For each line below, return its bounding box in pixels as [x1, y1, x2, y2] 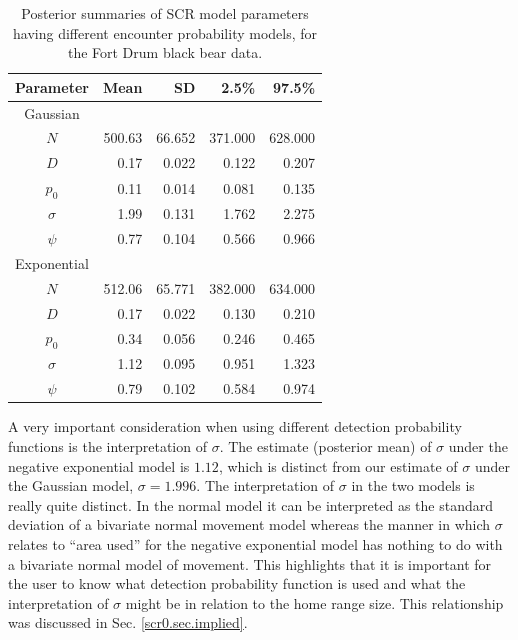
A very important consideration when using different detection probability [8, 416, 462, 437]
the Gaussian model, [8, 475, 134, 496]
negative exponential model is [8, 455, 190, 476]
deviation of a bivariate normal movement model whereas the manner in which [8, 514, 491, 535]
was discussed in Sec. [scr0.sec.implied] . [8, 612, 248, 633]
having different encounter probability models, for [13, 22, 318, 43]
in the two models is [351, 475, 475, 496]
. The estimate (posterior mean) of [219, 436, 432, 456]
